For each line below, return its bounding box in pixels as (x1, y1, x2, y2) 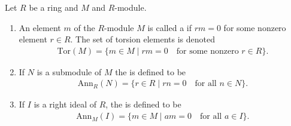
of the (74, 21, 95, 33)
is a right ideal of (34, 98, 96, 110)
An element (19, 21, 61, 33)
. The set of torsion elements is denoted (70, 33, 215, 45)
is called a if (147, 21, 192, 33)
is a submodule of (37, 65, 102, 78)
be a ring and (29, 1, 78, 13)
